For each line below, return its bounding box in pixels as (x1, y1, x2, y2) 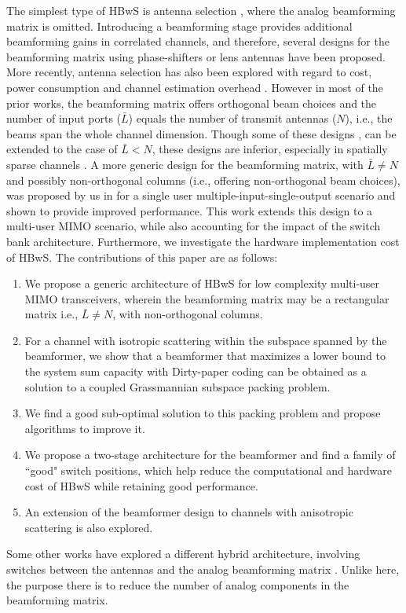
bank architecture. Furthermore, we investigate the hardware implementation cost (6, 233, 400, 249)
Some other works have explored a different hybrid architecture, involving (6, 545, 360, 562)
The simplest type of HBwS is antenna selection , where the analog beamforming (6, 2, 396, 18)
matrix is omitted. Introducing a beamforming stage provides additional (6, 17, 353, 34)
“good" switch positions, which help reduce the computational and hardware (24, 462, 393, 479)
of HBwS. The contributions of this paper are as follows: (6, 248, 278, 265)
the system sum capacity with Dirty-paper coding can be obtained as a (24, 363, 367, 380)
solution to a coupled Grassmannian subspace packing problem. (24, 378, 331, 395)
